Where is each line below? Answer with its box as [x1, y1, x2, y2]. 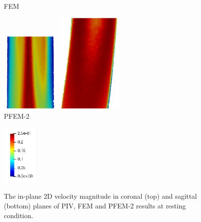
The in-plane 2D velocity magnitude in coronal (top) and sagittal [4, 191, 197, 201]
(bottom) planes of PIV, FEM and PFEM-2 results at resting [4, 200, 186, 210]
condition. [4, 210, 33, 220]
